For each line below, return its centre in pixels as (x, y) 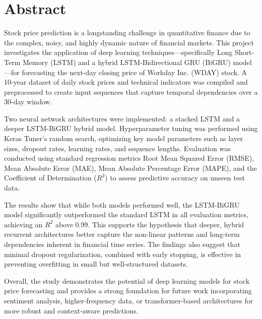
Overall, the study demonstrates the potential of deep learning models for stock (127, 280)
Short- (244, 52)
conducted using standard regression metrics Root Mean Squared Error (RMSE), (129, 158)
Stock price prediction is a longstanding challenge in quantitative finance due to (127, 33)
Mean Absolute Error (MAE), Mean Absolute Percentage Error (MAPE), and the (130, 168)
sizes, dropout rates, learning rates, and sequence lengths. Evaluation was (117, 148)
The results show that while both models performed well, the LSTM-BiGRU (122, 204)
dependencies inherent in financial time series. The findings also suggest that (122, 244)
